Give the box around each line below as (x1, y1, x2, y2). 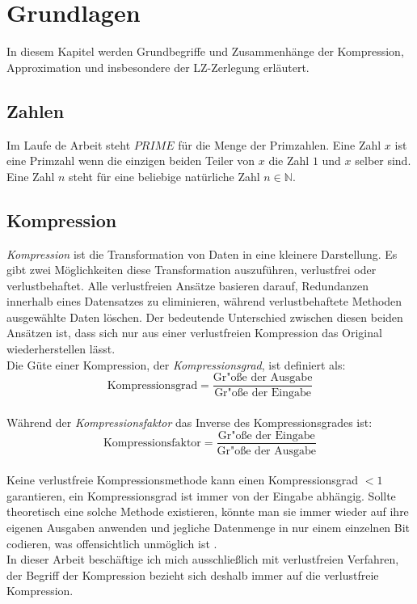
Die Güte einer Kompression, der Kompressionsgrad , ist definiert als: (6, 356, 346, 373)
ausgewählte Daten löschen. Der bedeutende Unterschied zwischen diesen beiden (6, 308, 403, 325)
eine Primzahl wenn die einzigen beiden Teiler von (6, 152, 255, 169)
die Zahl (268, 152, 310, 169)
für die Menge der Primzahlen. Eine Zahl (178, 136, 381, 153)
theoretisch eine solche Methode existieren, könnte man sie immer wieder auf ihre (6, 503, 409, 520)
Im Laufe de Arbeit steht (6, 136, 131, 153)
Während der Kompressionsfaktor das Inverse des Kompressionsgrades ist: (6, 413, 373, 430)
